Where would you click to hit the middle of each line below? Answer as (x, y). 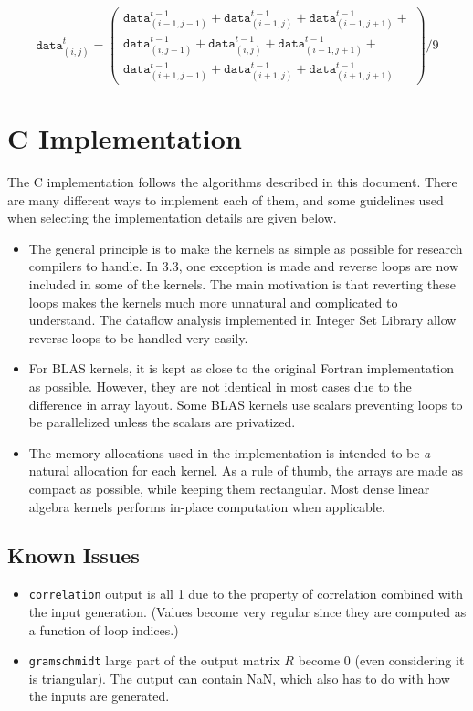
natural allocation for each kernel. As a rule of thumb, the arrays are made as (246, 471)
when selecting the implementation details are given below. (172, 218)
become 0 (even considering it (381, 660)
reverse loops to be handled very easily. (138, 337)
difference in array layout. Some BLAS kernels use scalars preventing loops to (246, 404)
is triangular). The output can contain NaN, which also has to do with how (239, 678)
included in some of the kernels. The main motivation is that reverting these (242, 283)
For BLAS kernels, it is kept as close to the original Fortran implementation (242, 368)
